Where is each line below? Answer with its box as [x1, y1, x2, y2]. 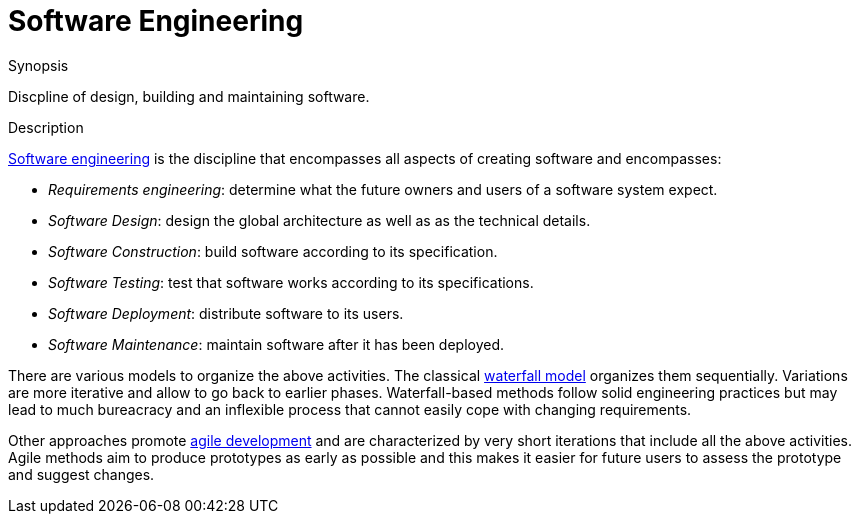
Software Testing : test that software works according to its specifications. [48, 273, 534, 291]
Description [8, 118, 84, 136]
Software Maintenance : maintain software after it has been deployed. [48, 335, 505, 353]
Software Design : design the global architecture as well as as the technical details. [48, 211, 591, 229]
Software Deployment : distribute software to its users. [48, 304, 404, 322]
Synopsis [8, 56, 69, 74]
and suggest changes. [8, 465, 155, 483]
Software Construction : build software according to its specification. [48, 242, 498, 260]
